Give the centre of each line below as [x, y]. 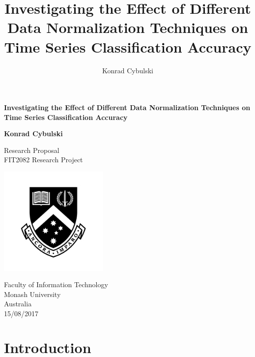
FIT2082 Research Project [43, 160]
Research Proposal [32, 150]
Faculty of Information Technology [56, 284]
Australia [18, 304]
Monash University [32, 294]
